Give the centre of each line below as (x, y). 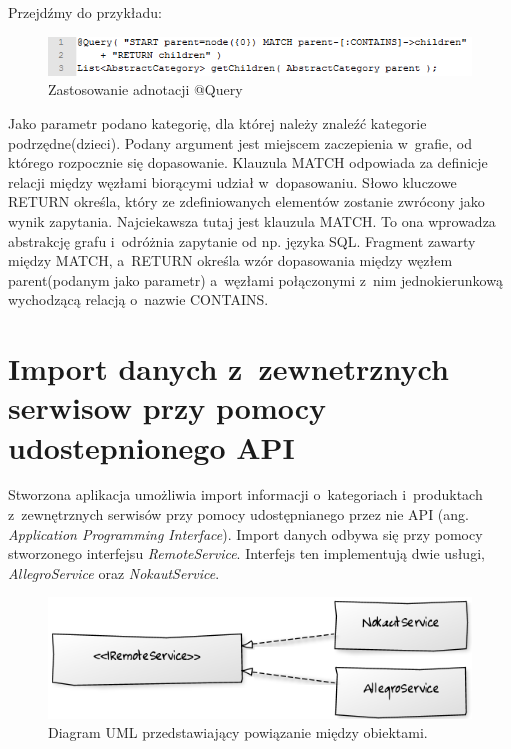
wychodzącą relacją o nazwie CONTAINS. (138, 299)
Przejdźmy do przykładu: (85, 12)
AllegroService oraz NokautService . (114, 572)
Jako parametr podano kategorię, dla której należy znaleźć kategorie (217, 123)
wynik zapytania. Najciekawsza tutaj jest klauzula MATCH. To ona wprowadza (252, 221)
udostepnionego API (151, 446)
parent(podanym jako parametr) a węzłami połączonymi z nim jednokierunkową (255, 279)
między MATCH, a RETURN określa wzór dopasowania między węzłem (230, 260)
